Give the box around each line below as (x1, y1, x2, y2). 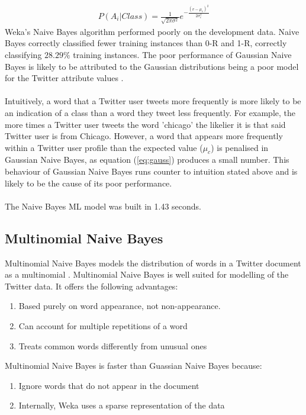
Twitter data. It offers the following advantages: (5, 279, 178, 292)
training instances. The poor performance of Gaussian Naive (73, 48, 292, 60)
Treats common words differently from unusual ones (18, 339, 207, 352)
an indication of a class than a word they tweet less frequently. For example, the (5, 106, 295, 118)
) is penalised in (211, 141, 269, 153)
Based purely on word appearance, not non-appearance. (18, 300, 221, 312)
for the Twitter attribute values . (5, 72, 124, 84)
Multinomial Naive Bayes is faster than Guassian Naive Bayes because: (5, 359, 262, 372)
